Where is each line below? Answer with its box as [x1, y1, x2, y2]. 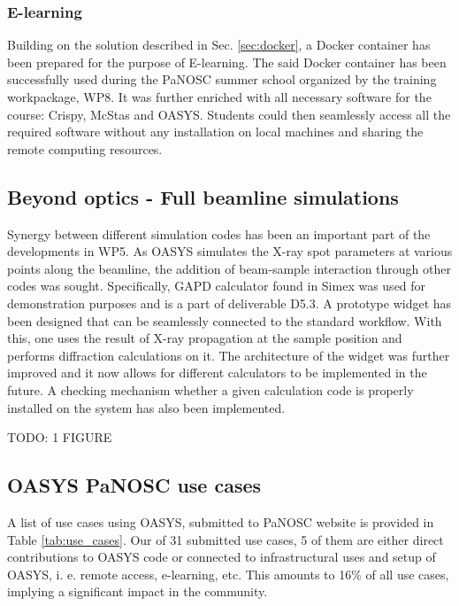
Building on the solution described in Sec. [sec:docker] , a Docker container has [7, 35, 431, 54]
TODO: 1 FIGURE [7, 428, 112, 447]
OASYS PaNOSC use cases [7, 471, 262, 499]
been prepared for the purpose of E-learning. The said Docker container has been [7, 52, 447, 71]
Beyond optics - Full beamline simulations [7, 183, 399, 210]
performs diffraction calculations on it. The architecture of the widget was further [7, 346, 450, 364]
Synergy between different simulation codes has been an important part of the [7, 224, 431, 243]
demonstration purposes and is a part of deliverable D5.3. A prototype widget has [7, 293, 452, 312]
